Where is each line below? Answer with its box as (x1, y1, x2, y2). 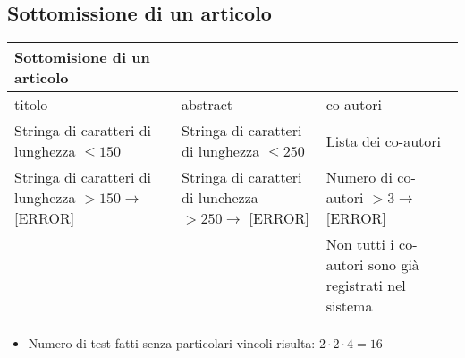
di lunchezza (182, 187, 258, 209)
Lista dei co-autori (325, 130, 442, 151)
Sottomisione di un (14, 47, 150, 68)
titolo (14, 94, 48, 115)
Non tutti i (325, 234, 394, 255)
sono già (368, 254, 419, 276)
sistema (325, 295, 373, 317)
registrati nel (325, 275, 406, 296)
